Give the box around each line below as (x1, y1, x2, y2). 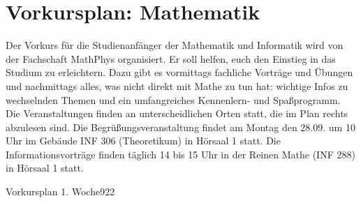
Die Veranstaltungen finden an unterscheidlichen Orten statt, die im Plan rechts (6, 106, 348, 121)
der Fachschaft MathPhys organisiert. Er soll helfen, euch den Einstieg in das (6, 51, 336, 66)
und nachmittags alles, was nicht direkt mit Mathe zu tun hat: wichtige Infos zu (6, 78, 348, 93)
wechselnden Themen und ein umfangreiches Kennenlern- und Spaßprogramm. (6, 92, 341, 107)
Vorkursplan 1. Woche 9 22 (6, 184, 115, 199)
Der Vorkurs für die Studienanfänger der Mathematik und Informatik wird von (6, 38, 344, 52)
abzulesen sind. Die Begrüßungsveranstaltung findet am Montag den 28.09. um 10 (6, 119, 355, 134)
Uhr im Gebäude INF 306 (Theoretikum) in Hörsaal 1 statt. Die (6, 133, 281, 148)
